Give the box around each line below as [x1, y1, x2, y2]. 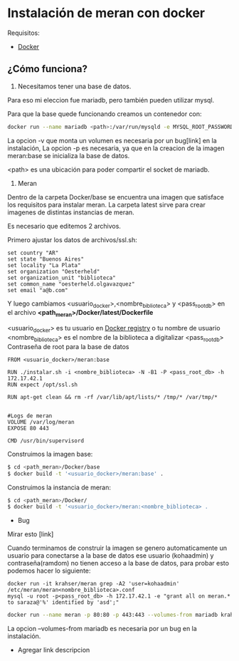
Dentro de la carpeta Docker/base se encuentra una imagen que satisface [7, 192, 224, 201]
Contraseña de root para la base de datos [7, 342, 129, 350]
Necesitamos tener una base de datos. [17, 82, 132, 90]
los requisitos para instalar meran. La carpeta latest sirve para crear [7, 200, 206, 209]
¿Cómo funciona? [7, 63, 87, 76]
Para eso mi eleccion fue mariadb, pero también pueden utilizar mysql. [7, 95, 215, 104]
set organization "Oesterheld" [7, 268, 100, 275]
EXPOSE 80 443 [7, 425, 50, 432]
